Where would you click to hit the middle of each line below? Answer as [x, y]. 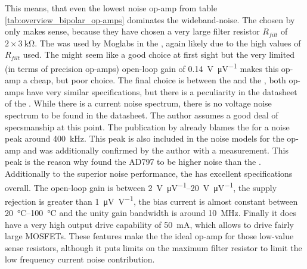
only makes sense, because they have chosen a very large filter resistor [132, 31]
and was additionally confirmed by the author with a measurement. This [156, 150]
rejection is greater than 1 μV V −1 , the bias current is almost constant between [151, 200]
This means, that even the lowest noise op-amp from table [111, 8]
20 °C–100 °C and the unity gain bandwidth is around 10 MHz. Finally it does [151, 213]
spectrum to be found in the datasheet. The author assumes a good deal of [142, 115]
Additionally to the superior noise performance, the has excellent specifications [149, 173]
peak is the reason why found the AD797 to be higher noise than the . [133, 162]
